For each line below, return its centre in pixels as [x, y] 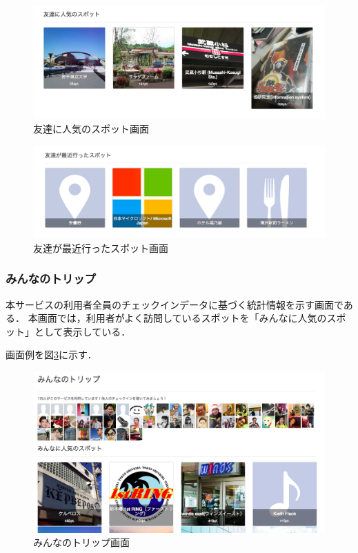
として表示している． [82, 331]
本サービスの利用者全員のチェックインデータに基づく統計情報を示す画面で [175, 304]
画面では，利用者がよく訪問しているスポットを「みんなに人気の [182, 318]
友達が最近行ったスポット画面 [101, 248]
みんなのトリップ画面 [81, 542]
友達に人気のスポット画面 [91, 128]
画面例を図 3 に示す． [51, 355]
